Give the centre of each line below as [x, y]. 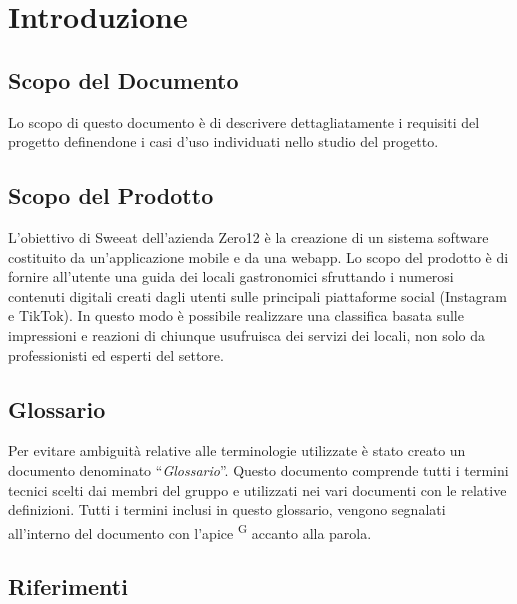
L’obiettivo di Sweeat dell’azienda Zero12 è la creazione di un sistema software [248, 236]
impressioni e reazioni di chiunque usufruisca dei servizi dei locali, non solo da [247, 334]
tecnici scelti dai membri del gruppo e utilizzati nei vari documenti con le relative [257, 489]
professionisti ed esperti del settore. [116, 354]
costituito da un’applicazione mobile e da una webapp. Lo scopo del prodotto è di [258, 256]
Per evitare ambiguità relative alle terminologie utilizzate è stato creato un [237, 450]
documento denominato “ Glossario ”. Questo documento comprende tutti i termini [258, 469]
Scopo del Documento [123, 79]
